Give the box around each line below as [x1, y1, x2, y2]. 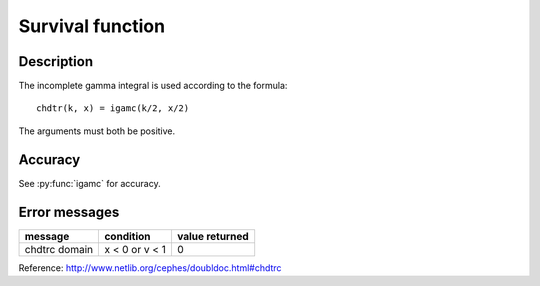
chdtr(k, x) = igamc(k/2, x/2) [36, 103, 190, 114]
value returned [176, 229, 249, 243]
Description [18, 53, 94, 70]
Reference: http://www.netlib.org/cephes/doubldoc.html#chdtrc [18, 261, 282, 274]
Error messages [18, 203, 120, 220]
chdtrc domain [24, 242, 94, 256]
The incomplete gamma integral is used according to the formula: [18, 80, 288, 92]
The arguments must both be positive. [18, 125, 176, 137]
